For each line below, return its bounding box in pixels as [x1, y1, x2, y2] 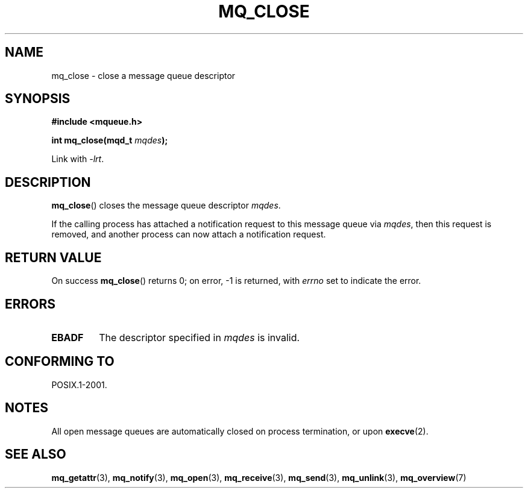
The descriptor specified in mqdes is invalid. [99, 331, 300, 344]
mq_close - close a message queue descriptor [51, 70, 236, 81]
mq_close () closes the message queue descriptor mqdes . [51, 200, 281, 211]
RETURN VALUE [5, 250, 102, 265]
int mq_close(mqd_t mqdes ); [51, 135, 168, 146]
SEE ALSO [5, 447, 66, 462]
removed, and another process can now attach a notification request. [51, 229, 326, 240]
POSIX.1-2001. [51, 379, 107, 390]
